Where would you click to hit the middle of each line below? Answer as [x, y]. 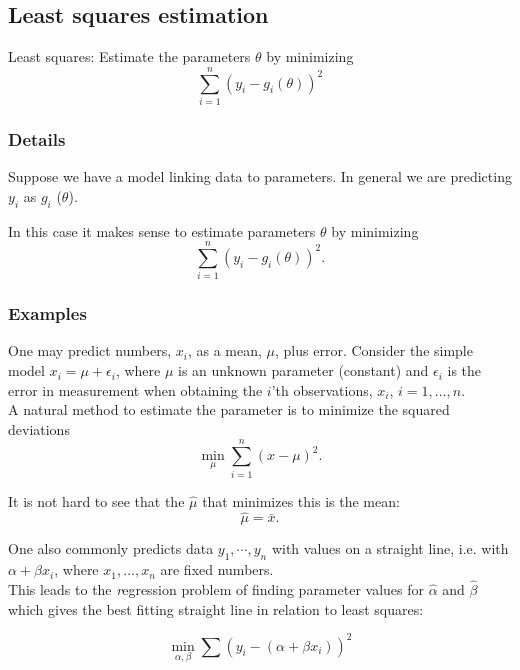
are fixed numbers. [217, 569]
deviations [39, 428]
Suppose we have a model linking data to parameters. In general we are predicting [260, 176]
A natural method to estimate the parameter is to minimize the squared [229, 409]
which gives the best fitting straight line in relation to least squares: [216, 608]
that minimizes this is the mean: [301, 500]
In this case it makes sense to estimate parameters [162, 230]
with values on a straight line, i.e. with [390, 548]
